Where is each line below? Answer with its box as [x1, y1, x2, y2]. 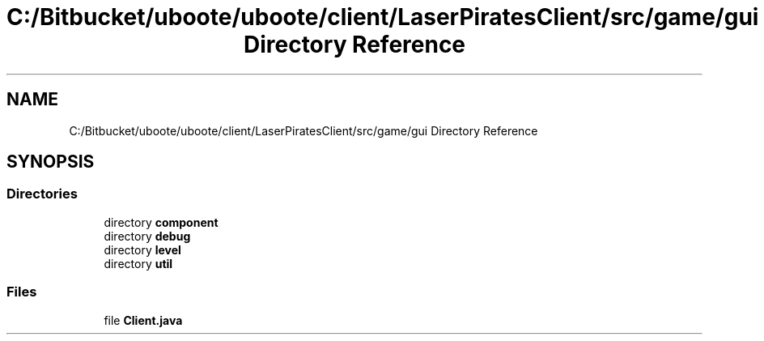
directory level [104, 242, 181, 257]
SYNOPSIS [6, 151, 95, 173]
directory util [104, 256, 173, 271]
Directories [6, 185, 78, 202]
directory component [104, 215, 219, 229]
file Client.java [104, 313, 183, 327]
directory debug [104, 228, 191, 243]
